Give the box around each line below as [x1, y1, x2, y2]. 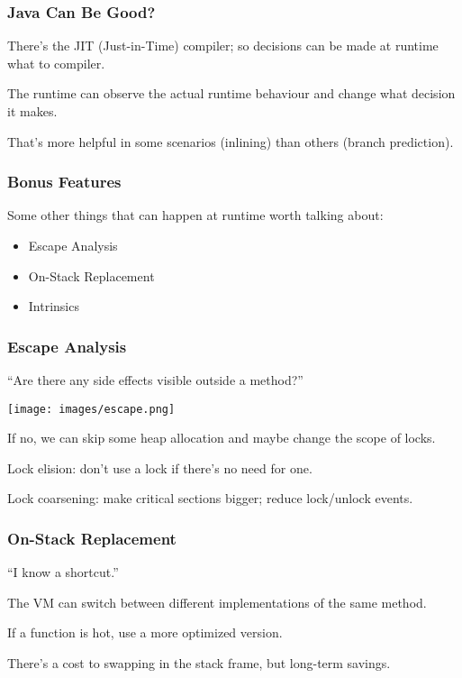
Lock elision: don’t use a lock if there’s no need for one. [7, 458, 313, 477]
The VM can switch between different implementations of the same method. [7, 592, 427, 611]
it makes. [7, 102, 58, 120]
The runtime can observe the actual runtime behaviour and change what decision [7, 84, 456, 103]
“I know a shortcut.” [7, 563, 119, 582]
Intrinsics [28, 297, 79, 316]
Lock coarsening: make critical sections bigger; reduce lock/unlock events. [7, 489, 413, 508]
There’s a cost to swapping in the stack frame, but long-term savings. [7, 654, 391, 673]
